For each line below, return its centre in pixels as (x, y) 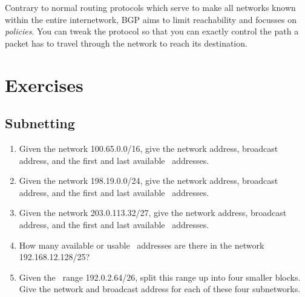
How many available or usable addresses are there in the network (142, 245)
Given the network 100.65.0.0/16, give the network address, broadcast (149, 148)
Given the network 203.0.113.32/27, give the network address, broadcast (153, 213)
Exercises (44, 84)
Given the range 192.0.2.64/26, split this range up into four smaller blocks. (160, 277)
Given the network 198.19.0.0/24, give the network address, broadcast (149, 181)
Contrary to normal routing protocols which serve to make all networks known (150, 7)
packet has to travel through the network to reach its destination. (126, 43)
